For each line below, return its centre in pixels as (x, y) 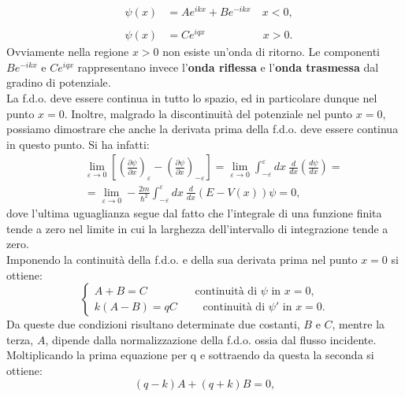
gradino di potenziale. (59, 82)
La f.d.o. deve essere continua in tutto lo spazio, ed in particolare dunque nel (192, 98)
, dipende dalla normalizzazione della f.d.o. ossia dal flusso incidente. (211, 339)
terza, (20, 339)
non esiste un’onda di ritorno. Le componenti (271, 52)
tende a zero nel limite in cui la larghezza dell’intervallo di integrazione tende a (197, 228)
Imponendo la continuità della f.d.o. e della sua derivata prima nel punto (182, 259)
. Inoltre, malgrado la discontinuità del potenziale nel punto (208, 113)
